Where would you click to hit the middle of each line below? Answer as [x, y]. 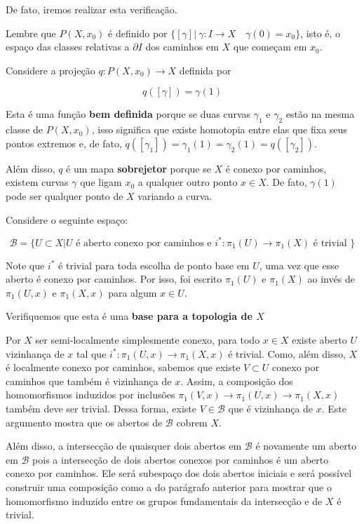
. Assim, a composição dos [237, 381]
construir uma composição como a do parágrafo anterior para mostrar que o [169, 486]
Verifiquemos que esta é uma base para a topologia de [129, 316]
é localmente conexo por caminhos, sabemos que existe [123, 367]
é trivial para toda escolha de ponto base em [154, 265]
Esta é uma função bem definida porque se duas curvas [128, 114]
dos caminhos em [182, 47]
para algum [133, 292]
